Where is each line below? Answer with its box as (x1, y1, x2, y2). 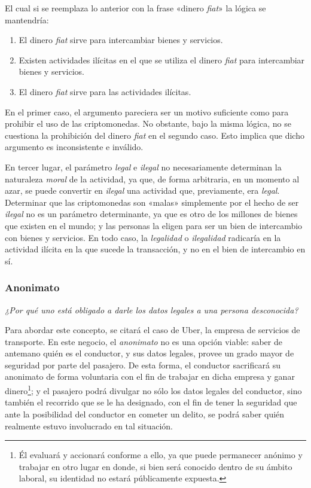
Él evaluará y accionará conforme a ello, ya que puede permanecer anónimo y (19, 449, 303, 461)
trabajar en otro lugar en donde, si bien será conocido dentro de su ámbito (19, 460, 292, 472)
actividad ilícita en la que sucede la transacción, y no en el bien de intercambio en (5, 243, 306, 255)
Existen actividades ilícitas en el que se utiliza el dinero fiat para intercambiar (19, 53, 305, 66)
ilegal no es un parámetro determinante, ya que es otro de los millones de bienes (5, 208, 298, 220)
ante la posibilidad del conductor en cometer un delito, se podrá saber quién (5, 407, 285, 420)
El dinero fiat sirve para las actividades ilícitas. (19, 85, 191, 97)
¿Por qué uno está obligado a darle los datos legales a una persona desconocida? (5, 303, 298, 316)
